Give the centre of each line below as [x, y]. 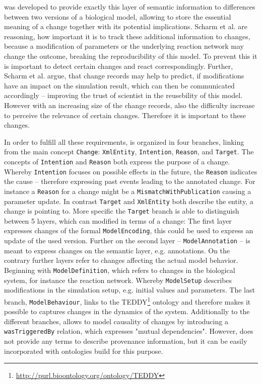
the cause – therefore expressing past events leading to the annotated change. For [130, 181]
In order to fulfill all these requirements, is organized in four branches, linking [124, 141]
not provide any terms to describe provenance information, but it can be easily [126, 341]
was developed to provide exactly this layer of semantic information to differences [130, 7]
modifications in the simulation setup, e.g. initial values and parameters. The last [129, 290]
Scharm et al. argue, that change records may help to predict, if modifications [124, 76]
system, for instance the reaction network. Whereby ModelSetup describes [118, 280]
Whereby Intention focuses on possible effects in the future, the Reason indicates [131, 171]
